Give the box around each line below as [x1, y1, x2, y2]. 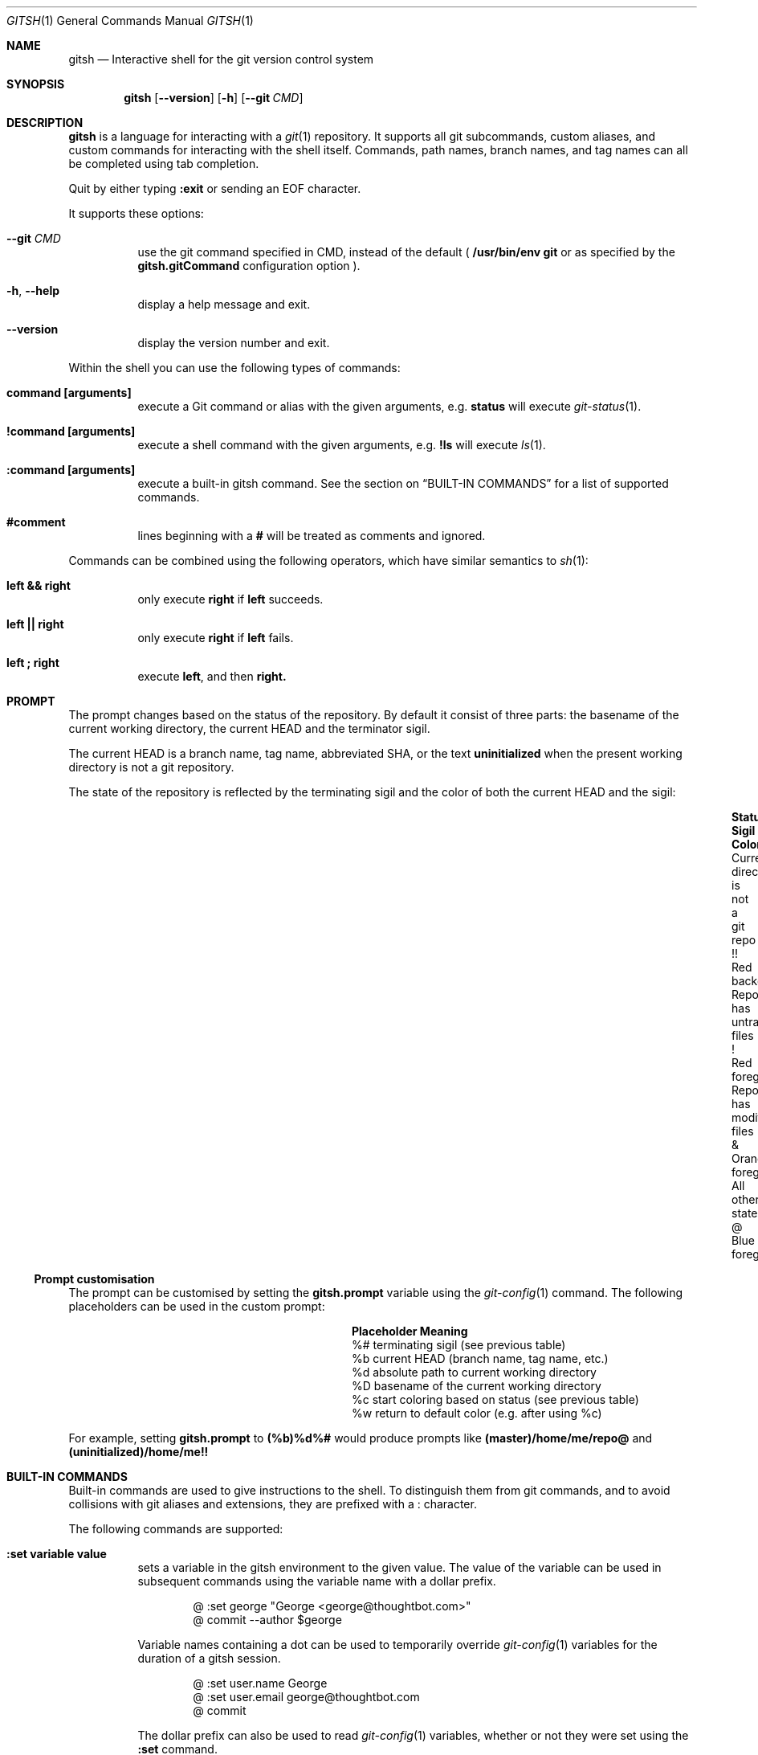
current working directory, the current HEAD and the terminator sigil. [68, 722, 430, 735]
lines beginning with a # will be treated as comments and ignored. [137, 529, 486, 542]
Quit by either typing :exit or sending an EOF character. [68, 182, 361, 195]
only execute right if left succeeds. [137, 592, 324, 606]
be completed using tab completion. [68, 157, 259, 170]
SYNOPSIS [6, 77, 65, 91]
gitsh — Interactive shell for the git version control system [68, 52, 374, 66]
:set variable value [6, 1547, 107, 1561]
